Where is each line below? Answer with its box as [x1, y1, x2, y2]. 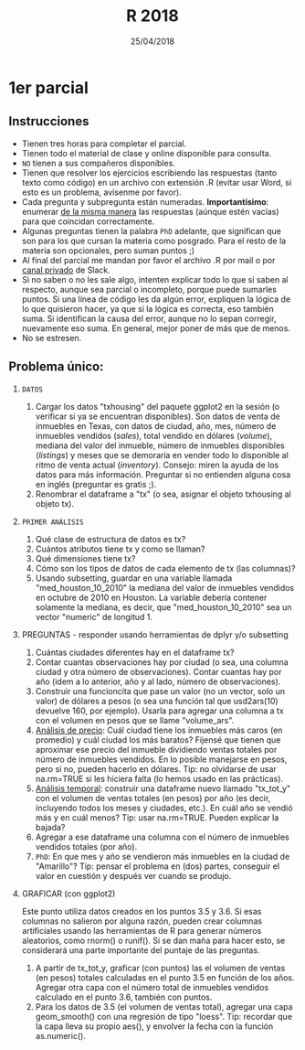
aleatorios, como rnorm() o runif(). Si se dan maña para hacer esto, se [21, 935, 286, 946]
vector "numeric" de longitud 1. [35, 611, 152, 622]
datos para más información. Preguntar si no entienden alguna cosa [35, 468, 291, 480]
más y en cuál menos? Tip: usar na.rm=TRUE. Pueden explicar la [35, 811, 279, 823]
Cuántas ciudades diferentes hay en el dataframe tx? [35, 647, 235, 658]
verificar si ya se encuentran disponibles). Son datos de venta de [35, 411, 280, 422]
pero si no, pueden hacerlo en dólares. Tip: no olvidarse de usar [35, 763, 278, 774]
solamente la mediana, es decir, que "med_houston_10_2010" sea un [35, 601, 292, 613]
